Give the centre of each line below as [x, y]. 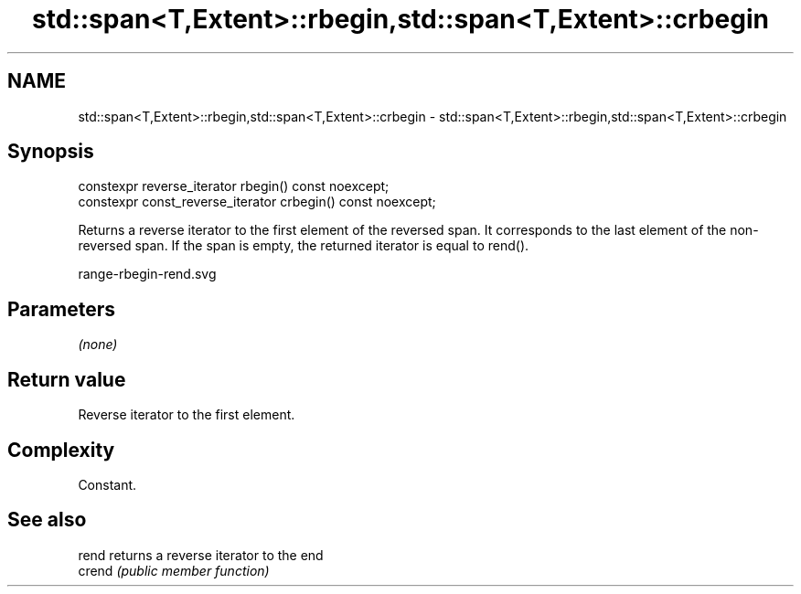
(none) [98, 345]
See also [47, 520]
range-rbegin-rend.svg [147, 274]
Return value [67, 379]
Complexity [61, 450]
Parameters [61, 309]
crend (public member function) [174, 570]
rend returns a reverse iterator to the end [201, 555]
